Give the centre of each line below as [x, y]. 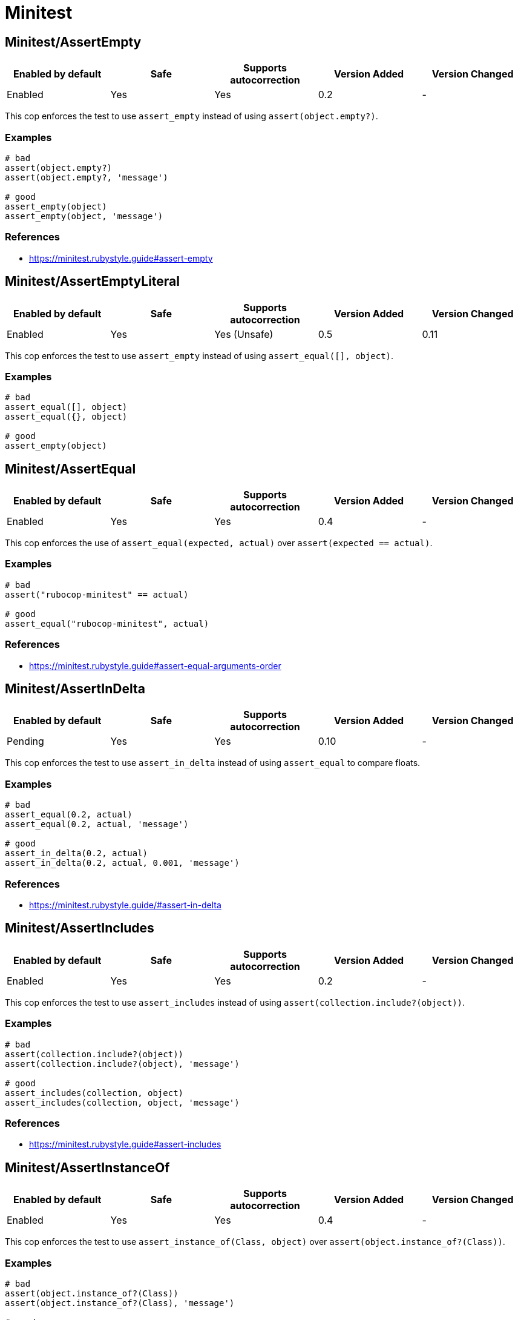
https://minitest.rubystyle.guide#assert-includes [125, 1144]
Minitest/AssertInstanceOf [87, 1167]
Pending [25, 741]
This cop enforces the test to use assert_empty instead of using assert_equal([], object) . [199, 355]
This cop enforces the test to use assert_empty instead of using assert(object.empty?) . [192, 116]
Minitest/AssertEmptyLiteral [92, 282]
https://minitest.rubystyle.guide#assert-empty [121, 258]
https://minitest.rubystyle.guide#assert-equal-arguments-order [155, 665]
